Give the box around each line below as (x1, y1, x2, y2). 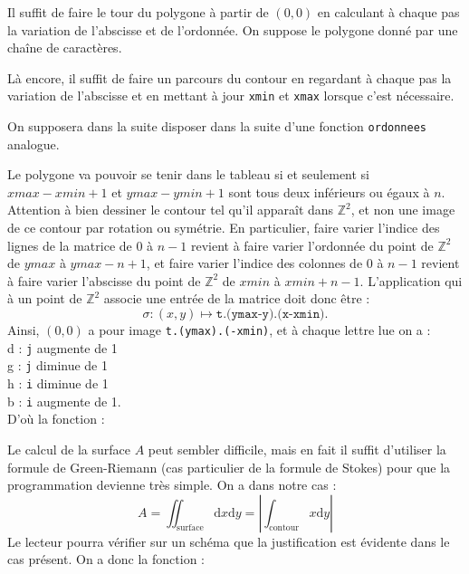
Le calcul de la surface (7, 439, 131, 458)
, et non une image (350, 200, 455, 219)
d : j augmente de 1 (7, 338, 118, 357)
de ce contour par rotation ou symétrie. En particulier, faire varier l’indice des (7, 218, 440, 237)
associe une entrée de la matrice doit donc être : (103, 289, 370, 308)
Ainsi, (7, 320, 40, 340)
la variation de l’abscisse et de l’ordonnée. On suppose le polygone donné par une (7, 20, 458, 39)
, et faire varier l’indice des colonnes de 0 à (146, 254, 384, 273)
